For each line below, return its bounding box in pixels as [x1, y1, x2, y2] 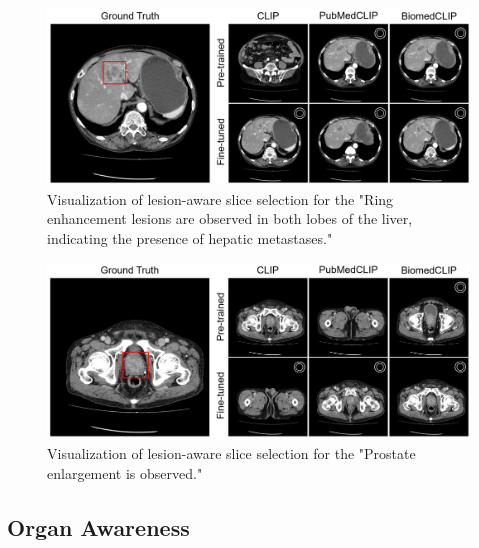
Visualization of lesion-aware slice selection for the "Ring [47, 188, 394, 209]
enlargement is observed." [47, 462, 203, 483]
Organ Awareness [7, 511, 190, 542]
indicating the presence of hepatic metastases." [47, 228, 333, 248]
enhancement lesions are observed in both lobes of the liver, [47, 208, 413, 229]
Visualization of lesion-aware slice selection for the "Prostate [47, 442, 416, 463]
